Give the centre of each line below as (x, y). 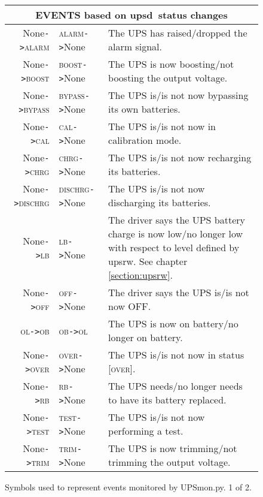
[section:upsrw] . (140, 275)
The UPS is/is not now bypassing (178, 95)
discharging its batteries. (160, 202)
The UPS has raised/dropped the (178, 33)
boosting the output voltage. (168, 78)
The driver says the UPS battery (177, 220)
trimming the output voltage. (169, 462)
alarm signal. (135, 46)
